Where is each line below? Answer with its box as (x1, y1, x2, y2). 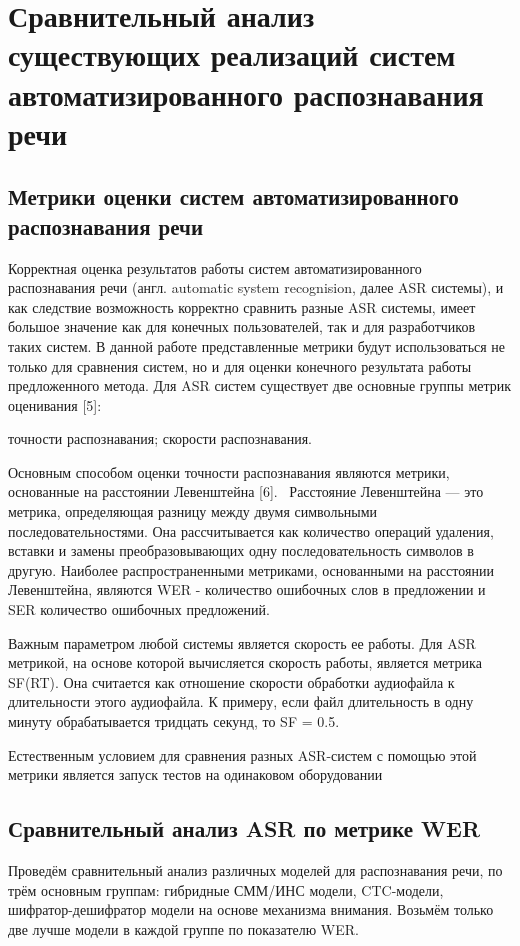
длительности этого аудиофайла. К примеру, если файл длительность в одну (8, 691, 474, 712)
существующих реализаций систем (8, 34, 456, 75)
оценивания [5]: (8, 394, 102, 415)
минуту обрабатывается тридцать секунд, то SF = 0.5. (8, 711, 340, 731)
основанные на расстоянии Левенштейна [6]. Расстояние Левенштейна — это (8, 481, 484, 502)
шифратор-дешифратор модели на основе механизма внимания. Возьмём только (8, 899, 494, 920)
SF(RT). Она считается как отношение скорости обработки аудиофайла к (8, 671, 455, 692)
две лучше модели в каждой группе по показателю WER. (8, 918, 359, 939)
